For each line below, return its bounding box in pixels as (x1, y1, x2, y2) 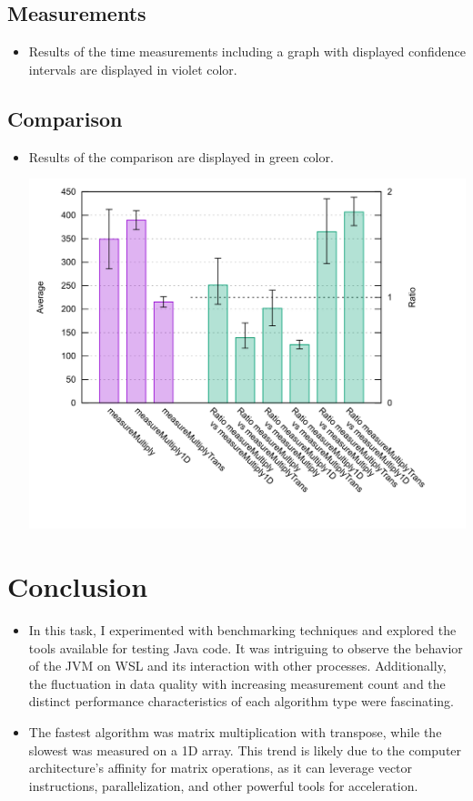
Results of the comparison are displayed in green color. (28, 147, 334, 166)
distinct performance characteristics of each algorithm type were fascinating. (28, 692, 454, 711)
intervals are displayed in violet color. (28, 59, 237, 78)
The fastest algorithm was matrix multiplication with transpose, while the (28, 722, 442, 741)
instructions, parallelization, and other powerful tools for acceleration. (28, 775, 418, 795)
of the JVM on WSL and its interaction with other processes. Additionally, (28, 656, 447, 675)
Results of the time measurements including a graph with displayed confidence (28, 42, 466, 61)
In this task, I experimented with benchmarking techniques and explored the (28, 620, 457, 639)
